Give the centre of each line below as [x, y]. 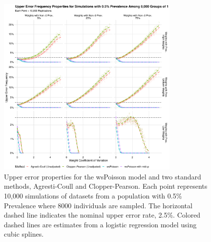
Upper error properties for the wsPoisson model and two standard [103, 176]
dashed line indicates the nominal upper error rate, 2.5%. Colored [102, 215]
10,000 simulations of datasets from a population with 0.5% [93, 195]
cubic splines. [24, 234]
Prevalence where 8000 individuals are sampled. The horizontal [98, 205]
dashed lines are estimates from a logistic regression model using [100, 224]
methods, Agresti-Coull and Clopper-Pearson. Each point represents [106, 186]
